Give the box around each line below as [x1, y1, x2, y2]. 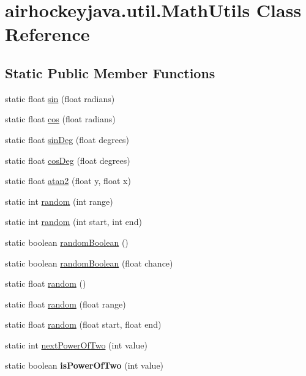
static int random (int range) [5, 194, 113, 207]
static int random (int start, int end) [5, 215, 142, 228]
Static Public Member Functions [5, 63, 215, 82]
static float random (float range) [5, 297, 126, 310]
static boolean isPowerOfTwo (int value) [5, 359, 164, 372]
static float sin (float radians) [5, 92, 115, 105]
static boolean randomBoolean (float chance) [5, 256, 173, 269]
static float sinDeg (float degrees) [5, 133, 130, 146]
